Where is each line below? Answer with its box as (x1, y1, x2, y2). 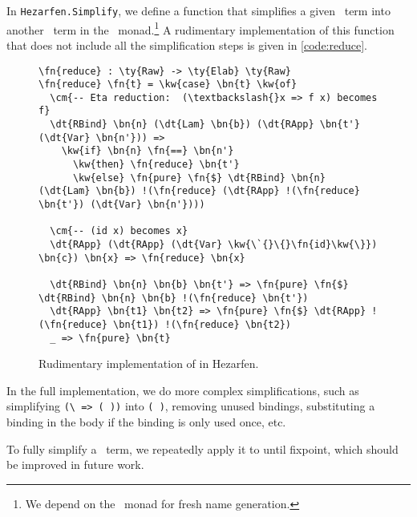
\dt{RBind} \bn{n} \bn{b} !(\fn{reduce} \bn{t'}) (38, 292, 309, 304)
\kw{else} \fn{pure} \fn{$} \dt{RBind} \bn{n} (72, 172, 326, 184)
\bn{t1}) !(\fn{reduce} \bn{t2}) (113, 318, 291, 330)
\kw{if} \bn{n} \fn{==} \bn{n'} (61, 145, 234, 157)
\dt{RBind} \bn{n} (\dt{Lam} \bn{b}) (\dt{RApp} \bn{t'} (50, 119, 360, 131)
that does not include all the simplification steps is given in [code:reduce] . (6, 36, 368, 53)
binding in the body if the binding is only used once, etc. (6, 414, 286, 430)
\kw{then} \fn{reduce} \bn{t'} (72, 159, 240, 171)
